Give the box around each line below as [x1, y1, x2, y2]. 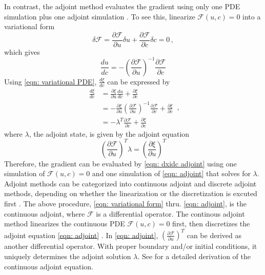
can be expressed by [107, 76, 170, 87]
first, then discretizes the [172, 218, 250, 229]
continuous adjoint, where [4, 208, 85, 219]
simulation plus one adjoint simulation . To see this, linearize [4, 11, 195, 22]
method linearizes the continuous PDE [4, 218, 125, 229]
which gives [4, 46, 40, 57]
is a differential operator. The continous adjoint [96, 208, 245, 219]
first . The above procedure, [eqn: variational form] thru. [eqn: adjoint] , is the [4, 198, 247, 209]
